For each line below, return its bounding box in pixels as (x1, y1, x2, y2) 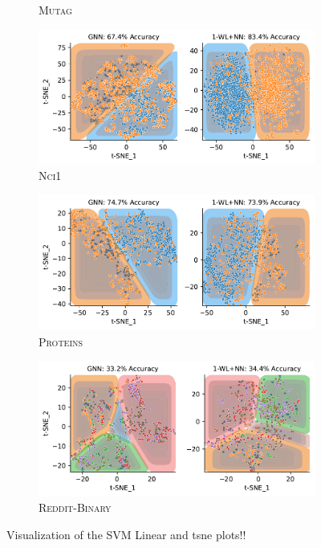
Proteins (39, 333, 83, 350)
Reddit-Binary (39, 499, 112, 516)
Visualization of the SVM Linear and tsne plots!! (6, 526, 246, 543)
